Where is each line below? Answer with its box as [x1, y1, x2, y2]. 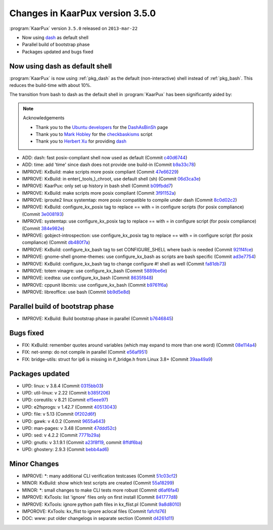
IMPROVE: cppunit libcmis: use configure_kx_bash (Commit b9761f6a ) [22, 282, 168, 288]
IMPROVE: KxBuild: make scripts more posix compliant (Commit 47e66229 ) [22, 168, 179, 174]
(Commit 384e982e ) [22, 225, 65, 231]
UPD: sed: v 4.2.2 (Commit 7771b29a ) [22, 432, 101, 438]
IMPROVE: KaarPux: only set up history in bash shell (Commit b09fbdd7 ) [22, 183, 173, 189]
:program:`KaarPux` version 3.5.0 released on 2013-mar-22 [9, 25, 138, 31]
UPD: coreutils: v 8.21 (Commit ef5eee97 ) [22, 397, 109, 403]
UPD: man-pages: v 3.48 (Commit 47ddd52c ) [22, 425, 117, 431]
